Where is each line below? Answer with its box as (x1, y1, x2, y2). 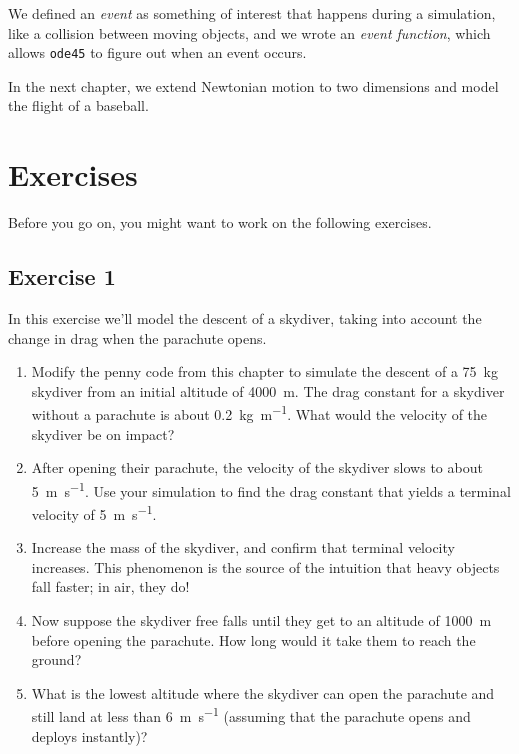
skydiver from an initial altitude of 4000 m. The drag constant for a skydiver (31, 380, 505, 401)
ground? (31, 649, 82, 670)
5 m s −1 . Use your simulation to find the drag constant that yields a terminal (31, 477, 511, 501)
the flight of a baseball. (8, 95, 149, 116)
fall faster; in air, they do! (31, 576, 190, 597)
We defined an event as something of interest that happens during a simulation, (8, 3, 496, 23)
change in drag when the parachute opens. (8, 327, 267, 348)
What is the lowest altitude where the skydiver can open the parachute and (31, 682, 495, 703)
